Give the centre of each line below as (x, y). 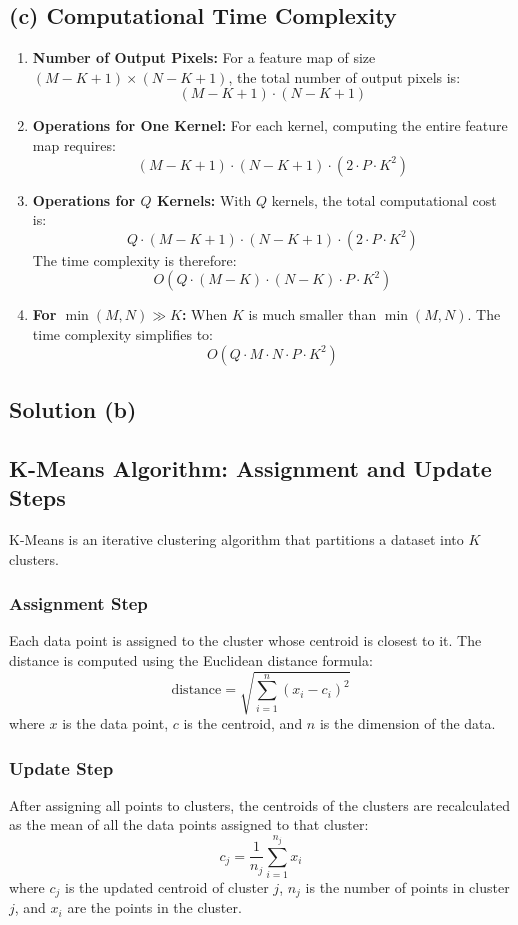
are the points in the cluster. (154, 907)
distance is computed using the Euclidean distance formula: (191, 659)
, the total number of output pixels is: (344, 76)
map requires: (74, 144)
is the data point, (115, 723)
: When (204, 314)
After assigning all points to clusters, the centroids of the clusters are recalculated (259, 804)
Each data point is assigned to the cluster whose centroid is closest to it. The (245, 640)
